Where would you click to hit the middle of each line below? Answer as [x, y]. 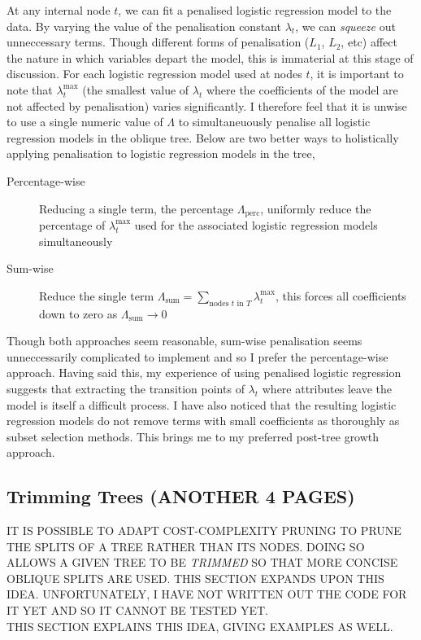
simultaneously [76, 241]
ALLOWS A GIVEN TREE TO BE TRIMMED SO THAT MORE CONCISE [202, 562]
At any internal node [59, 10]
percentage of [72, 224]
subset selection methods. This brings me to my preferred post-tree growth [193, 436]
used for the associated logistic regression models [256, 224]
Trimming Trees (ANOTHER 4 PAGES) [181, 496]
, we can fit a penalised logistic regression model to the [255, 10]
